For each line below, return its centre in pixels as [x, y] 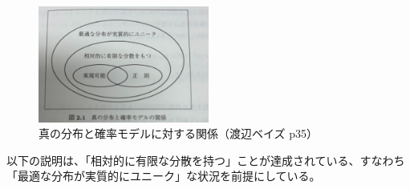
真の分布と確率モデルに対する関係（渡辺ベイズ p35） [179, 133]
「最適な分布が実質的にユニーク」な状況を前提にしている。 [164, 176]
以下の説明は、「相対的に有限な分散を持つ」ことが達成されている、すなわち [206, 160]
